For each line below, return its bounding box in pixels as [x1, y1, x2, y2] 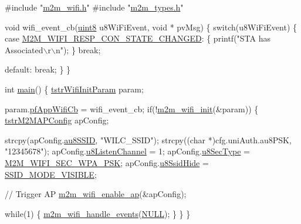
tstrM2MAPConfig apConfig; [5, 114, 109, 126]
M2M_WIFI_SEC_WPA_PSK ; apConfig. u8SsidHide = [5, 156, 209, 168]
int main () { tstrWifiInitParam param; [5, 82, 144, 95]
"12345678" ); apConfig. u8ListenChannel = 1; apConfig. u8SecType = [5, 145, 250, 157]
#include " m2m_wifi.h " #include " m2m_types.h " [5, 1, 184, 13]
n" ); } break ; [55, 43, 101, 56]
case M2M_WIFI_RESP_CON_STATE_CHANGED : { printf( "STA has [5, 32, 271, 44]
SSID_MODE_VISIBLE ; [5, 168, 97, 180]
